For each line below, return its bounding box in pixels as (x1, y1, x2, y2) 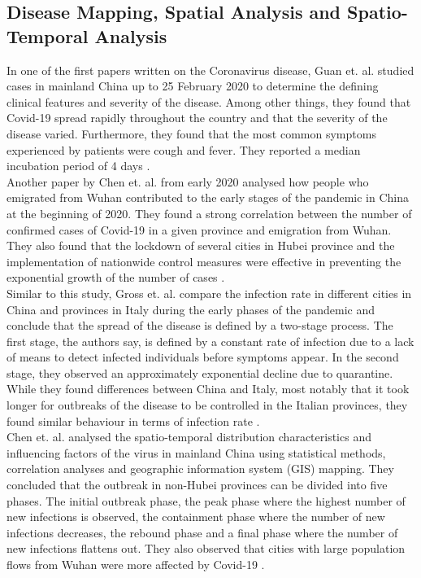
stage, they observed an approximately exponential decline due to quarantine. (7, 364, 393, 381)
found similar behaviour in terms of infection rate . (7, 412, 260, 429)
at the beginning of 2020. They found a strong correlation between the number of (7, 204, 412, 221)
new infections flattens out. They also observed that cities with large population (7, 540, 406, 557)
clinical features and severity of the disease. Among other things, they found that (7, 93, 411, 110)
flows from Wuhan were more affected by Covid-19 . (7, 556, 265, 572)
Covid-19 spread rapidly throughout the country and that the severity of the (7, 109, 388, 126)
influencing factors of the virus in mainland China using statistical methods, (7, 444, 386, 461)
